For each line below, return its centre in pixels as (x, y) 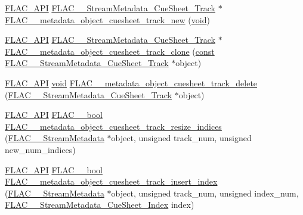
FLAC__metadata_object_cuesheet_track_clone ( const (110, 51)
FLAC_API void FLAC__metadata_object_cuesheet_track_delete (131, 82)
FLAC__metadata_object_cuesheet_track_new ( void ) (107, 19)
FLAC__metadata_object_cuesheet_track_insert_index (111, 181)
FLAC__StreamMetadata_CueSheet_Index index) (100, 205)
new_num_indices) (40, 149)
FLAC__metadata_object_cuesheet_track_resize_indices (113, 126)
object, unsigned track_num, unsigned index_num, (205, 193)
